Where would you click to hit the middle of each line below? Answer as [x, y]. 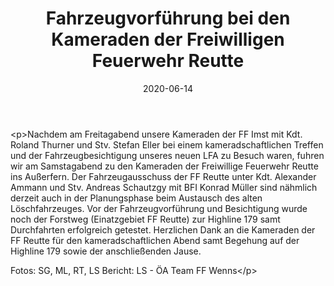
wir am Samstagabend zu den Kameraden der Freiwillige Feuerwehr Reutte [164, 166]
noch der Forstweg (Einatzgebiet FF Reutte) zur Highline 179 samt [145, 219]
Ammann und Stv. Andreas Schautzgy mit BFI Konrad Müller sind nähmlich [164, 187]
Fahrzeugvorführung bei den [168, 18]
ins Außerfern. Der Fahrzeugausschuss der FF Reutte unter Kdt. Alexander [163, 176]
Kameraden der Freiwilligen [168, 39]
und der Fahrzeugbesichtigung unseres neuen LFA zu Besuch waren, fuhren [167, 155]
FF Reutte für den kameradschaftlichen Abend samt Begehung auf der [155, 240]
